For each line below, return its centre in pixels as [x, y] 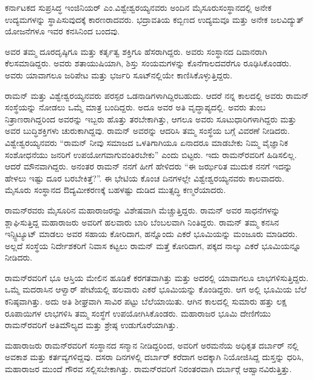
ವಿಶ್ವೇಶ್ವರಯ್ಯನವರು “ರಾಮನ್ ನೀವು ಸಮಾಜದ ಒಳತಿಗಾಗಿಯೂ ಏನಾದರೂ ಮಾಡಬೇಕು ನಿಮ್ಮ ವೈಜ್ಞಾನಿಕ [147, 142]
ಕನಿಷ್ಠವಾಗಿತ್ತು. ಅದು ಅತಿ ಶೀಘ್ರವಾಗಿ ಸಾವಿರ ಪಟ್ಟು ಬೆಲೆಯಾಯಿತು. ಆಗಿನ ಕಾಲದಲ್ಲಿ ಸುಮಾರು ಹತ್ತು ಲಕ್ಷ [146, 301]
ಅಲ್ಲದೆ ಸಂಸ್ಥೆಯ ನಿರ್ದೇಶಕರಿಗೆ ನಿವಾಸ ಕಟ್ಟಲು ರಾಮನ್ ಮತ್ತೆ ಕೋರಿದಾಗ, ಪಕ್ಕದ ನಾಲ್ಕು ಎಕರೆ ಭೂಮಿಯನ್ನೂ [153, 245]
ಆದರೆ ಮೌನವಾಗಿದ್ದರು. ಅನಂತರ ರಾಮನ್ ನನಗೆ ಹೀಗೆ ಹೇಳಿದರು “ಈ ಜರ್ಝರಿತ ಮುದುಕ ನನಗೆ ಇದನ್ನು [149, 166]
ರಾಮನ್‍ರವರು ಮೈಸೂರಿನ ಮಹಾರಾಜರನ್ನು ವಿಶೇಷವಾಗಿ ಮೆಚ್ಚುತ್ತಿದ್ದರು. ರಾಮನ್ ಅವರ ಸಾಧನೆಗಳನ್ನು [143, 210]
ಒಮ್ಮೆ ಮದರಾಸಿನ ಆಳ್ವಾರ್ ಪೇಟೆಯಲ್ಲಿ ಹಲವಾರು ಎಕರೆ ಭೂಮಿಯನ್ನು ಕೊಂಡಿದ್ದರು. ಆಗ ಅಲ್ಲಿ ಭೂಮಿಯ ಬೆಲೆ [156, 289]
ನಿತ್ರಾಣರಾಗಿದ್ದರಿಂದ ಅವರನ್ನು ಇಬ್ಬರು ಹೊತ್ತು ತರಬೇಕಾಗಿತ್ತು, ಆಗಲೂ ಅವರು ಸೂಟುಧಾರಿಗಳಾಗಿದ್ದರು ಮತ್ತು [151, 119]
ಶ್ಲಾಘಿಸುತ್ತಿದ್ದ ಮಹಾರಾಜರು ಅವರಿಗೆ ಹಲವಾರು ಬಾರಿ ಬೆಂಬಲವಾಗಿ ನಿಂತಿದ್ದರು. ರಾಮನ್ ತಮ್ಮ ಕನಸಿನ [142, 222]
